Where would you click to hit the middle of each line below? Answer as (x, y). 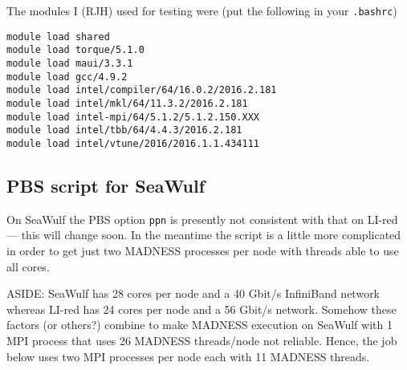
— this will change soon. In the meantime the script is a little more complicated (204, 235)
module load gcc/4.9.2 (67, 77)
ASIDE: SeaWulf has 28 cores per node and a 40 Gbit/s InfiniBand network (193, 293)
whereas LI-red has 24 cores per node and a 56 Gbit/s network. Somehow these (201, 309)
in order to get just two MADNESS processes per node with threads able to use (203, 251)
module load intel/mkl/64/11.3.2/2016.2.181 (127, 103)
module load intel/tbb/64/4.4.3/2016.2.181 (124, 130)
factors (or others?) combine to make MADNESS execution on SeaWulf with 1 (199, 325)
